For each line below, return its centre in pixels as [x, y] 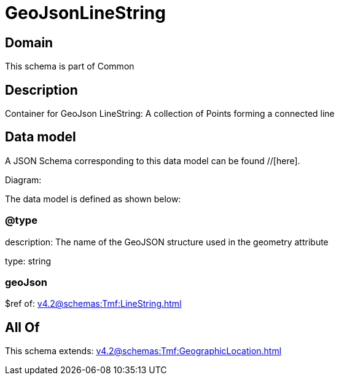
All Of [22, 327]
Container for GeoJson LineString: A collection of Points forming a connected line [170, 114]
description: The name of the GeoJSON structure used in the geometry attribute [167, 242]
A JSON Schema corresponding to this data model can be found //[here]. [153, 160]
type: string [28, 261]
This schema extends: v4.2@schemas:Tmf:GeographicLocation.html [143, 351]
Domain [29, 42]
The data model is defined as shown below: [93, 199]
